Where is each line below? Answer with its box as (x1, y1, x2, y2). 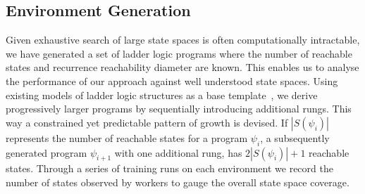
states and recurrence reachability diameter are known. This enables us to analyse (6, 60, 359, 75)
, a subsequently (260, 130, 330, 145)
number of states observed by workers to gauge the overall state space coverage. (6, 174, 349, 189)
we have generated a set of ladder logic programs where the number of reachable (6, 46, 352, 60)
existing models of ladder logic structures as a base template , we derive (6, 87, 318, 102)
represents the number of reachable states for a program (6, 130, 248, 145)
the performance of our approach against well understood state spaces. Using (6, 73, 338, 88)
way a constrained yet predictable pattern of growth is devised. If (6, 115, 288, 129)
